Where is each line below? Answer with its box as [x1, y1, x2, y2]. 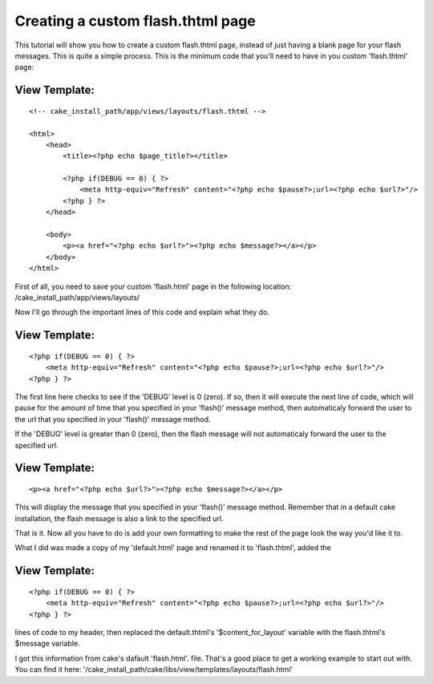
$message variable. [14, 638, 80, 649]
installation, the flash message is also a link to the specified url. [14, 513, 224, 523]
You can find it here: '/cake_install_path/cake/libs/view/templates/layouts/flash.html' [14, 665, 293, 674]
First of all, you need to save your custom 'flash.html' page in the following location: [14, 281, 292, 291]
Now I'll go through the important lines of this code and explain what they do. [14, 307, 270, 317]
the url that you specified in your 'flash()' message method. [14, 414, 212, 424]
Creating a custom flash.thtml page [14, 12, 256, 30]
